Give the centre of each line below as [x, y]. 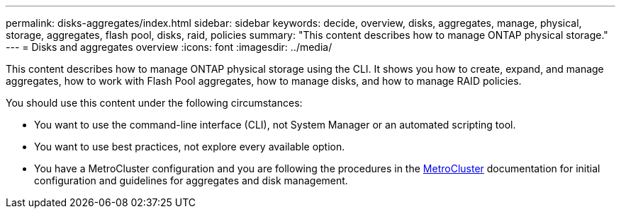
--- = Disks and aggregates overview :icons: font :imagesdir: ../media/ [169, 47]
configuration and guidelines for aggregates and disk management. [191, 180]
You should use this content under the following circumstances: [154, 103]
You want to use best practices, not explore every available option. [190, 147]
